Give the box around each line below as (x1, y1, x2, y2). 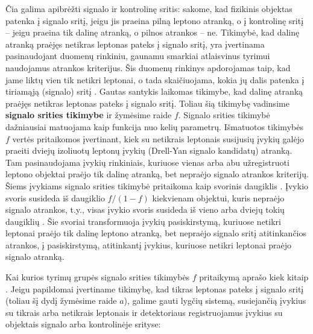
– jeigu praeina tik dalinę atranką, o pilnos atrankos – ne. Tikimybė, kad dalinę (5, 26, 300, 39)
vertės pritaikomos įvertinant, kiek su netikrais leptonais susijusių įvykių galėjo (12, 132, 304, 145)
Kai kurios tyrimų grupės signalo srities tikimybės (5, 271, 190, 283)
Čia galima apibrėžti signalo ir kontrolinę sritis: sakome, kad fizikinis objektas (5, 2, 292, 14)
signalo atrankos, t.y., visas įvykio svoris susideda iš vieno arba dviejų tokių (5, 203, 285, 216)
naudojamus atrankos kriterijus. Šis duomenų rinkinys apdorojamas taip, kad (5, 61, 291, 74)
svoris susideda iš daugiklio (5, 191, 105, 204)
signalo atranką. (5, 250, 65, 263)
